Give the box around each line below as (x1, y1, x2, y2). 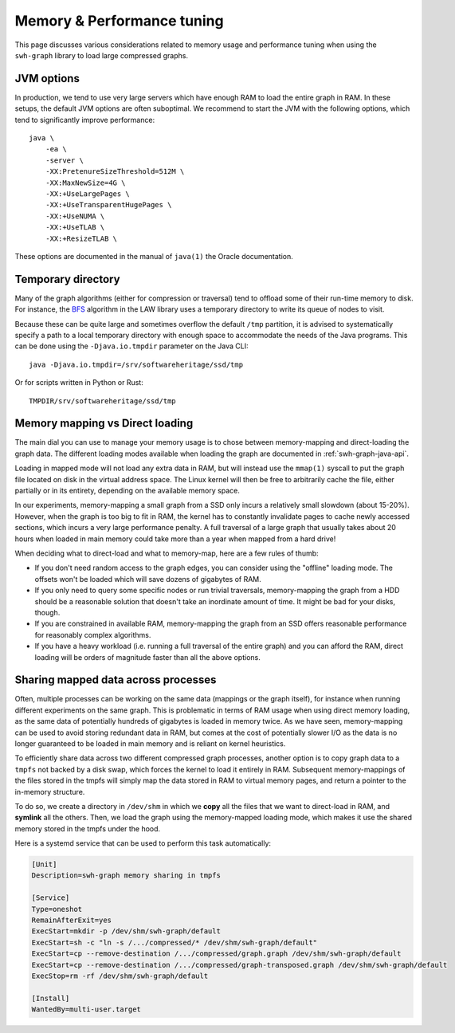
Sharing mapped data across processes (14, 674, 217, 687)
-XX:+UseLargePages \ (45, 189, 131, 198)
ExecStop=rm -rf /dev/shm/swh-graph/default (31, 971, 209, 980)
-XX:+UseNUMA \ (45, 211, 105, 221)
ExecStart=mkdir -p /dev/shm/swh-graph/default (31, 927, 221, 936)
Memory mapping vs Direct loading (14, 417, 194, 430)
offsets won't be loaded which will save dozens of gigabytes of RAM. (34, 574, 262, 583)
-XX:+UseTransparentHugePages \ (45, 200, 172, 210)
